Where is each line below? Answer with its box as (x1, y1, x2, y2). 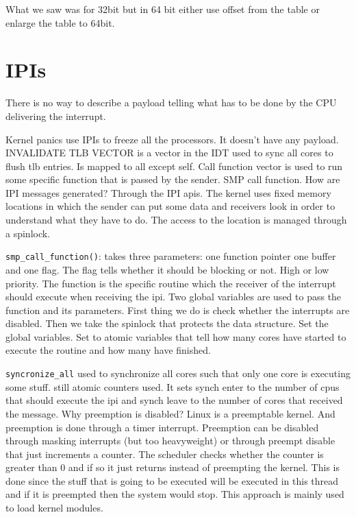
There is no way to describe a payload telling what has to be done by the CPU (5, 95, 337, 110)
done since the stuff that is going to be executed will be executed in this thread (5, 473, 339, 488)
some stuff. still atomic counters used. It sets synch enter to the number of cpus (5, 379, 340, 394)
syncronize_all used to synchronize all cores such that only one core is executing (5, 366, 351, 381)
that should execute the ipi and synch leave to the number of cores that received (5, 393, 343, 407)
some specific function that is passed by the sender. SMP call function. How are (5, 172, 340, 187)
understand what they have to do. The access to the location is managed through (5, 213, 347, 227)
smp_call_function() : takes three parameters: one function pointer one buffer (5, 249, 336, 263)
